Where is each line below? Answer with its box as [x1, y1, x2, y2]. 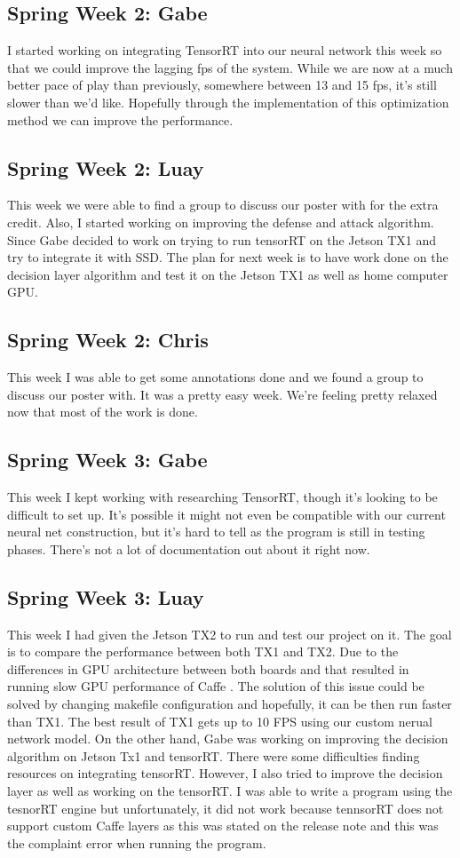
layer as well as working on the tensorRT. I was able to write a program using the [7, 782, 453, 800]
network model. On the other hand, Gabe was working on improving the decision [7, 729, 448, 748]
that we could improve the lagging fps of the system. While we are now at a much [7, 58, 453, 76]
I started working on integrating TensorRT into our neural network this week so [7, 41, 442, 60]
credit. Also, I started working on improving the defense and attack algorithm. [7, 212, 434, 231]
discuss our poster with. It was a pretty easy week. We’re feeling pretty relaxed [7, 385, 438, 403]
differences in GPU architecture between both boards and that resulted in [7, 659, 409, 678]
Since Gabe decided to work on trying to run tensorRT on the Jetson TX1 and [7, 230, 437, 249]
